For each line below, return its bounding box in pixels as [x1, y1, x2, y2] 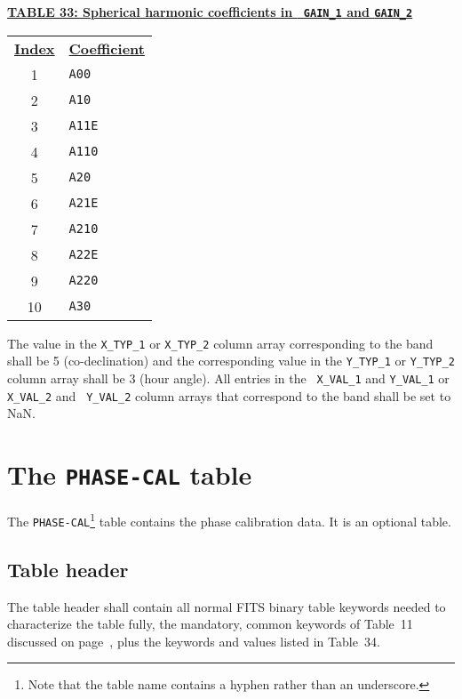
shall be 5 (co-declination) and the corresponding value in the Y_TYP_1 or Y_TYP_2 [7, 351, 455, 370]
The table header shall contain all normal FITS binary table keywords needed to [7, 597, 446, 615]
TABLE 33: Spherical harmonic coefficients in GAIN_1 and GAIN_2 [7, 3, 413, 20]
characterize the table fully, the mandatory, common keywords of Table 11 [7, 615, 413, 633]
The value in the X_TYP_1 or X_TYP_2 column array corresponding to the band [7, 333, 434, 352]
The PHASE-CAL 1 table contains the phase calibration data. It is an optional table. [7, 510, 451, 530]
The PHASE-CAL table [7, 456, 252, 493]
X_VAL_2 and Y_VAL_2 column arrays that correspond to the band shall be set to [7, 386, 451, 405]
